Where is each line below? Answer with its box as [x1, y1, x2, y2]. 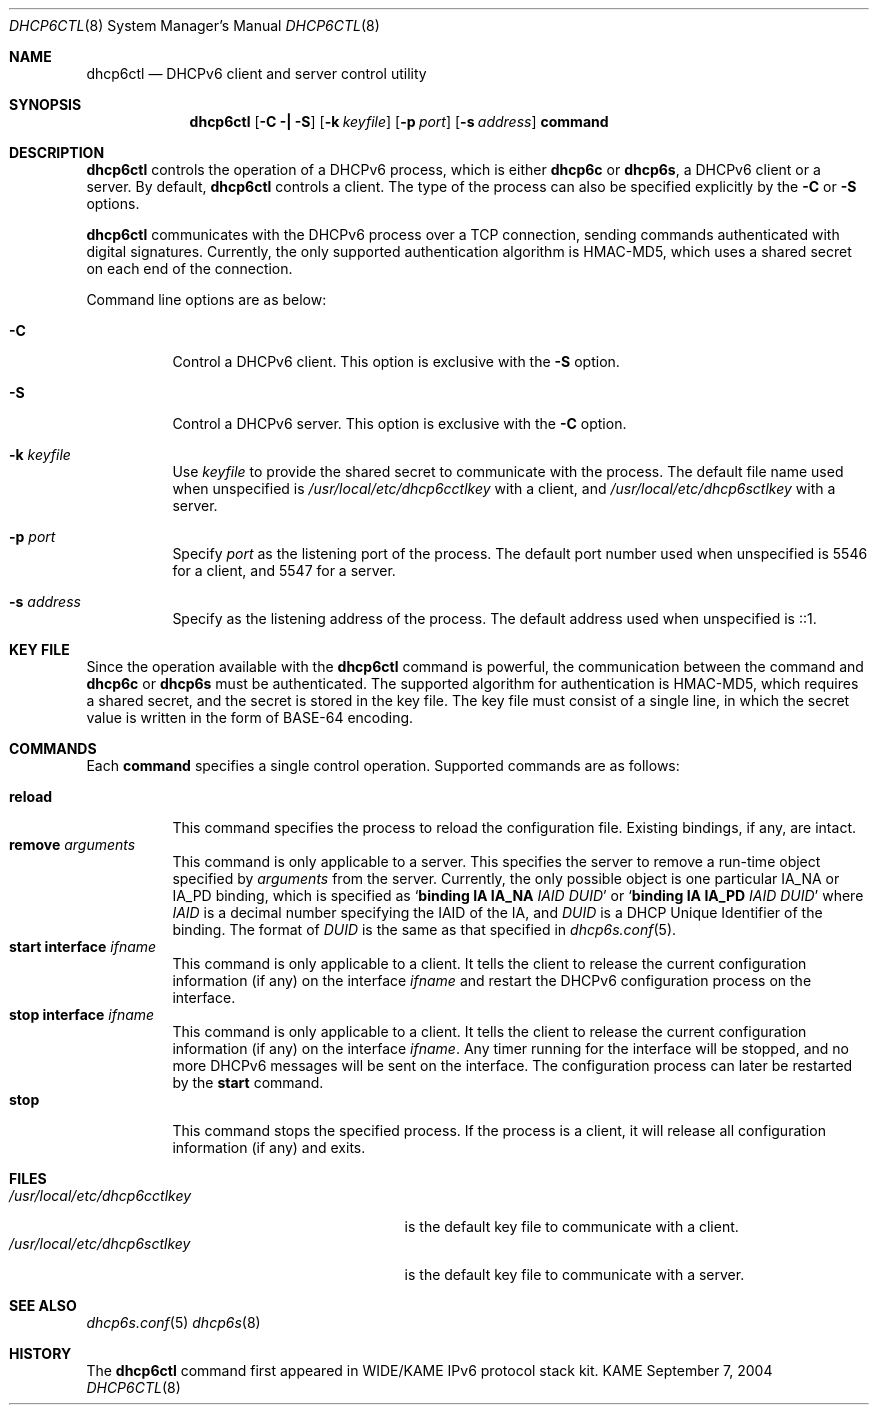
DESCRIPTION [9, 144, 105, 161]
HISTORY [9, 1345, 72, 1362]
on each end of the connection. [86, 260, 293, 277]
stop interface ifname [9, 1006, 155, 1023]
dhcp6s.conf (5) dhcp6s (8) [86, 1314, 261, 1331]
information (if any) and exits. [172, 1139, 366, 1156]
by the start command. [172, 1074, 324, 1091]
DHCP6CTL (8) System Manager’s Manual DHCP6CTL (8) [9, 17, 380, 34]
